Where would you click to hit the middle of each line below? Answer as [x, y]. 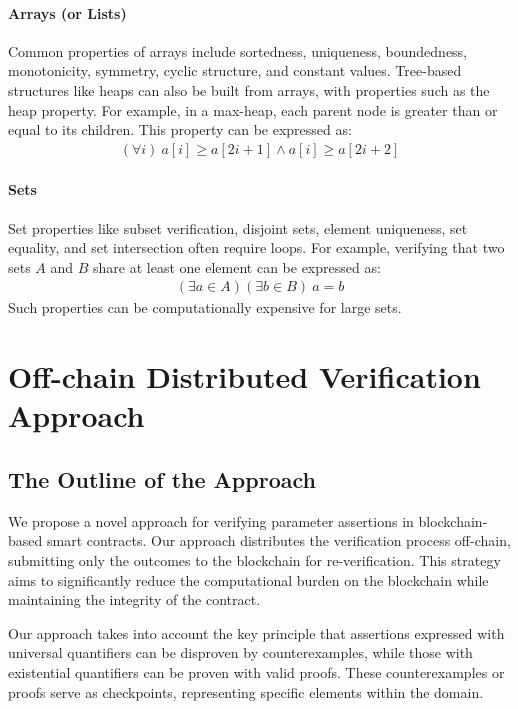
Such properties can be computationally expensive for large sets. [205, 307]
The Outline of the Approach [162, 478]
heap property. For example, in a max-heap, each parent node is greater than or [253, 109]
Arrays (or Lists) [67, 12]
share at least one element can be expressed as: [237, 266]
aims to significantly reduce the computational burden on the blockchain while [248, 579]
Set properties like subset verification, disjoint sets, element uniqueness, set [238, 227]
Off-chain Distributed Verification [244, 376]
